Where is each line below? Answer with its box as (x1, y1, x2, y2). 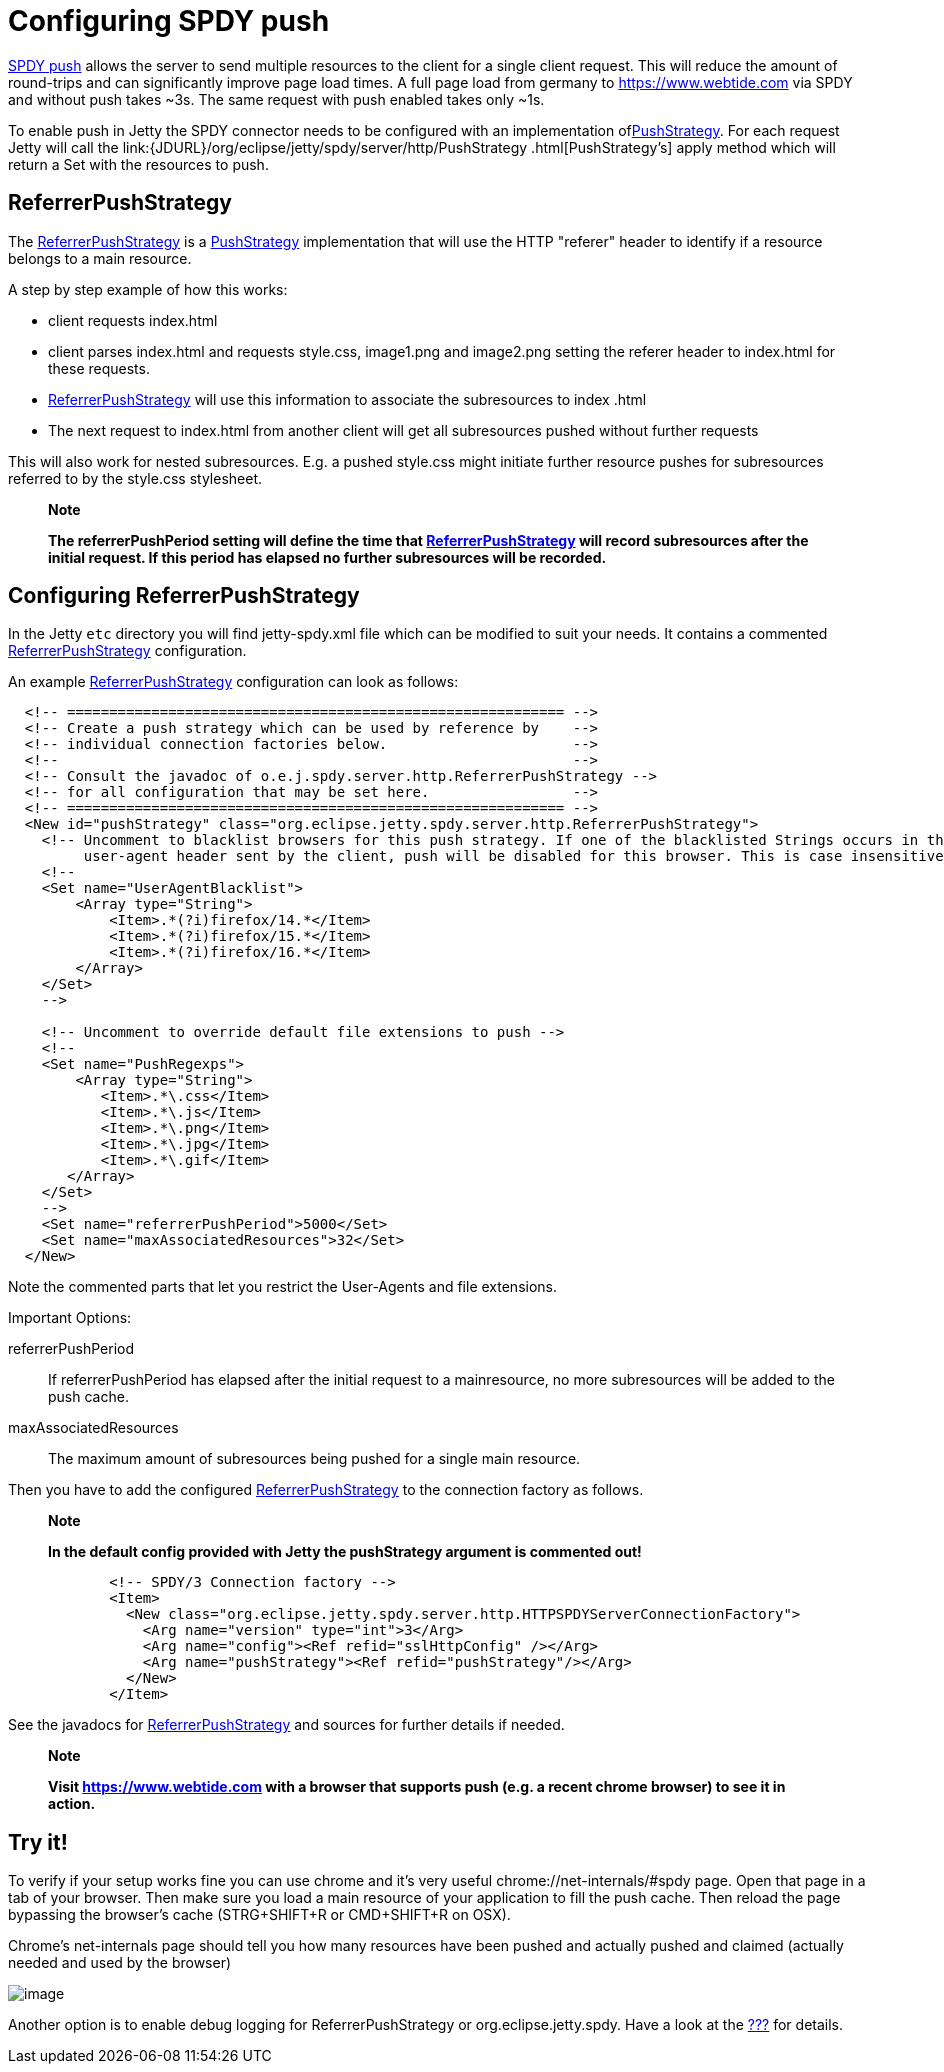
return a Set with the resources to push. (8, 155, 269, 173)
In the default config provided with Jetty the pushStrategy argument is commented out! (48, 1543, 642, 1561)
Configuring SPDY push (8, 4, 330, 38)
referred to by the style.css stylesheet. (8, 469, 262, 487)
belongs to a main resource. (8, 249, 192, 267)
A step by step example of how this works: (8, 280, 288, 298)
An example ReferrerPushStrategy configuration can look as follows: (8, 673, 459, 691)
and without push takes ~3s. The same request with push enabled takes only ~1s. (8, 90, 545, 108)
